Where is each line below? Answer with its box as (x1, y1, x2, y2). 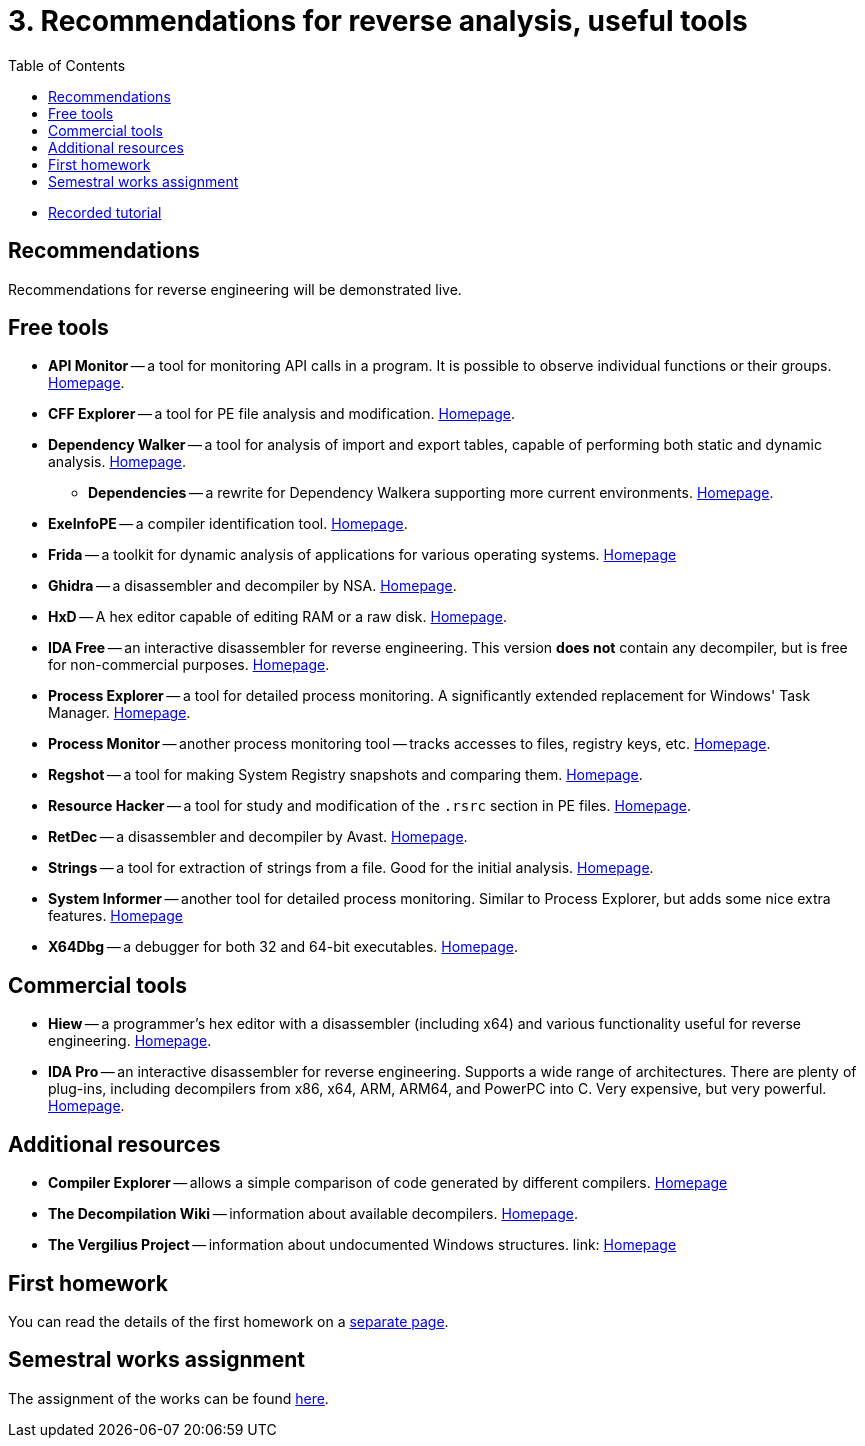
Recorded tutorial (48, 203, 162, 221)
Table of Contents (8, 56, 126, 74)
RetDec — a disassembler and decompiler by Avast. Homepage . (48, 828, 468, 846)
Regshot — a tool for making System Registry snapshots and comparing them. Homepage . (48, 766, 643, 784)
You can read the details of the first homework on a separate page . (8, 1312, 449, 1330)
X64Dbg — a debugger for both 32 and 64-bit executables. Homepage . (48, 938, 518, 956)
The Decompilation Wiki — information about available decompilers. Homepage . (48, 1205, 578, 1223)
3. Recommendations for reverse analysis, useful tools (8, 4, 748, 38)
